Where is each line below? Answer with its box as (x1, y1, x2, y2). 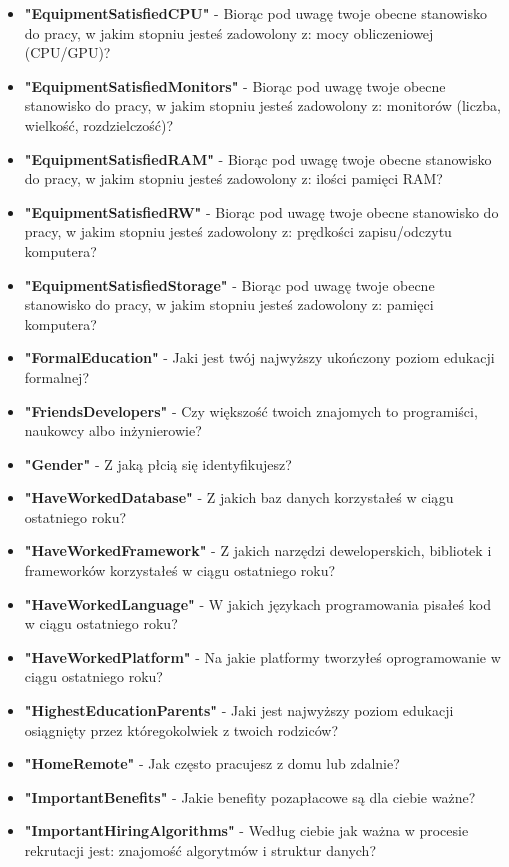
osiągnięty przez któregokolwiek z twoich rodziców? (24, 719, 339, 740)
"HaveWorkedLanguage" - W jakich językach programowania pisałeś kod (24, 593, 491, 614)
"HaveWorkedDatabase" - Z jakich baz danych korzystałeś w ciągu (24, 487, 454, 508)
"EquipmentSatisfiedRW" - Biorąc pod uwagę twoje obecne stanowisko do (24, 201, 499, 222)
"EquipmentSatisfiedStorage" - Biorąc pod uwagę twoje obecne (24, 274, 435, 295)
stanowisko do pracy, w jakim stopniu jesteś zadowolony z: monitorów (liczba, (24, 95, 501, 116)
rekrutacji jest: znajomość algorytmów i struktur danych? (24, 840, 377, 860)
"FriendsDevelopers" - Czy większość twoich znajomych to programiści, (24, 400, 478, 421)
